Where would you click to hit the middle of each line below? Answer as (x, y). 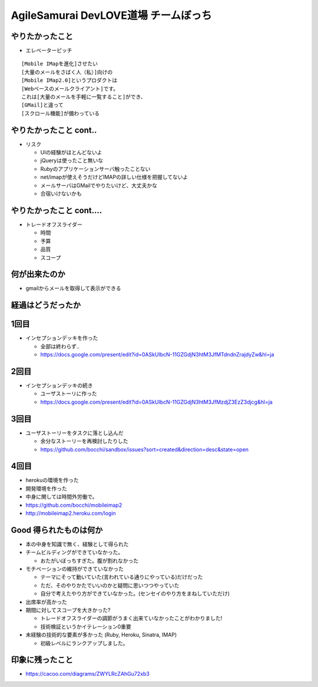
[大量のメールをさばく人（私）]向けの (67, 72)
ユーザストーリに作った (69, 394)
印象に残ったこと (42, 660)
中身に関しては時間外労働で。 (62, 497)
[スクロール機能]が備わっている (61, 113)
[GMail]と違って (43, 105)
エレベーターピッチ (49, 51)
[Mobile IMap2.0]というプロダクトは (69, 80)
